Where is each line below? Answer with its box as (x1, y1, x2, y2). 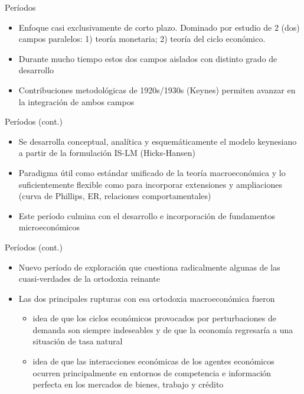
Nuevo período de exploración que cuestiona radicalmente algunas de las (18, 261, 280, 273)
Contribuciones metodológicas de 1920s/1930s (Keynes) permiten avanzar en (18, 83, 296, 96)
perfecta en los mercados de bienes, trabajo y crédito (32, 378, 224, 390)
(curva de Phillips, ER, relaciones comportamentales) (18, 190, 211, 202)
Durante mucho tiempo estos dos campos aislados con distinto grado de (18, 52, 277, 64)
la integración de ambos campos (18, 95, 135, 108)
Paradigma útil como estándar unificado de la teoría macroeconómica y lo (18, 166, 286, 178)
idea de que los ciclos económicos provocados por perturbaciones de (32, 312, 276, 324)
